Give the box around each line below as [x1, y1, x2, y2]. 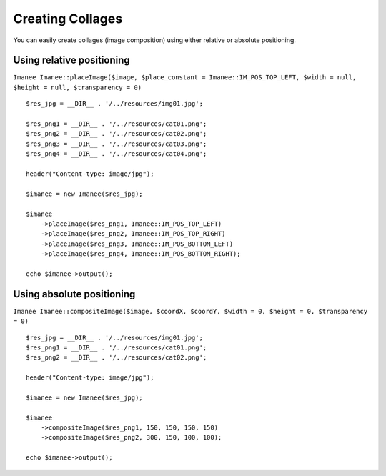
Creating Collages [13, 11, 123, 26]
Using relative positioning [13, 54, 130, 66]
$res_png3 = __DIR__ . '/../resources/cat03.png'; [26, 139, 207, 148]
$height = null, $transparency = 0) [13, 83, 142, 91]
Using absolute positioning [13, 288, 136, 300]
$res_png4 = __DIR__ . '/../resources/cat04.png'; [26, 150, 207, 158]
